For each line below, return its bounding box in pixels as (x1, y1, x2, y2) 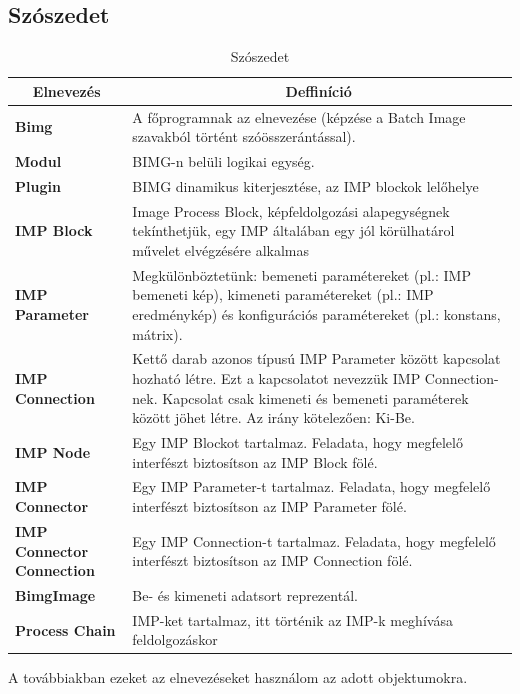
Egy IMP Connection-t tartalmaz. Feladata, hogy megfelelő (132, 530, 496, 551)
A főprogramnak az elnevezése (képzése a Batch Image (132, 106, 466, 127)
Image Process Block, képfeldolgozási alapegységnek (132, 200, 450, 221)
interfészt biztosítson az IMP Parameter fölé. (132, 496, 407, 517)
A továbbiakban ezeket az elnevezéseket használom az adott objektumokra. (8, 667, 468, 688)
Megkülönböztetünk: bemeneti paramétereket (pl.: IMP (132, 264, 471, 285)
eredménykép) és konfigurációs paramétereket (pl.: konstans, (132, 303, 501, 324)
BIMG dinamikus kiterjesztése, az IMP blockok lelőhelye (132, 175, 479, 196)
